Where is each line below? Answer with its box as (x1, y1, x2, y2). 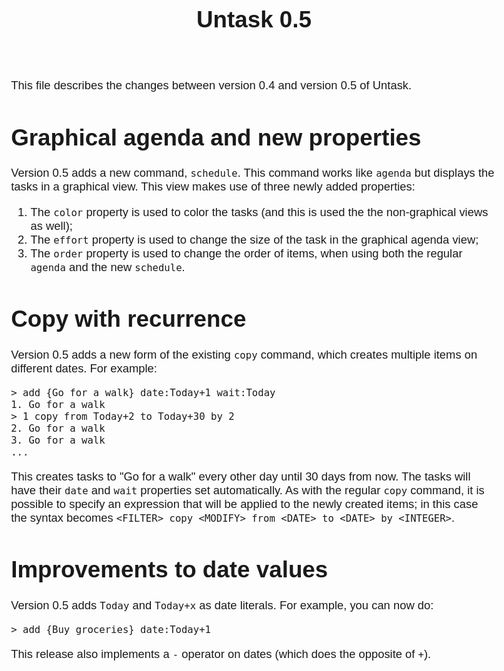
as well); (30, 218, 73, 233)
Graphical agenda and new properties (10, 124, 422, 151)
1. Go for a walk (10, 398, 106, 412)
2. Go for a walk (10, 422, 106, 435)
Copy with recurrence (10, 306, 247, 333)
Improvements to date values (10, 556, 329, 583)
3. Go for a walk (10, 434, 106, 447)
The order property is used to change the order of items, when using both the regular (30, 246, 463, 260)
